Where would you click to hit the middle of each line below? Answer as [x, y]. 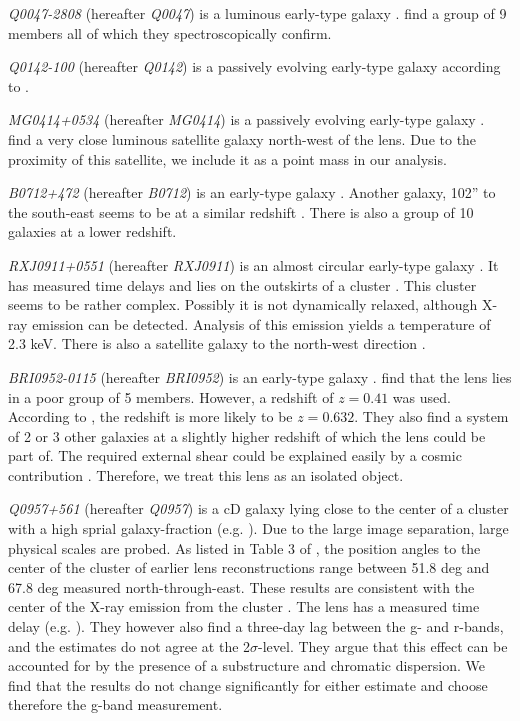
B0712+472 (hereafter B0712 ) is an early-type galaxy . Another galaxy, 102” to [252, 192]
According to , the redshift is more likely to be [150, 416]
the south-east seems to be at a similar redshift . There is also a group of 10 [241, 211]
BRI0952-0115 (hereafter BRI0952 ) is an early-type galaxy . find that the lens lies [260, 376]
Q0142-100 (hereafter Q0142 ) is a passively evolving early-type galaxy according [254, 66]
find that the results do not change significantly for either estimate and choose [248, 684]
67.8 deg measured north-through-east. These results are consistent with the [241, 586]
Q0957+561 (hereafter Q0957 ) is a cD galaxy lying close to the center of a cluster [258, 508]
